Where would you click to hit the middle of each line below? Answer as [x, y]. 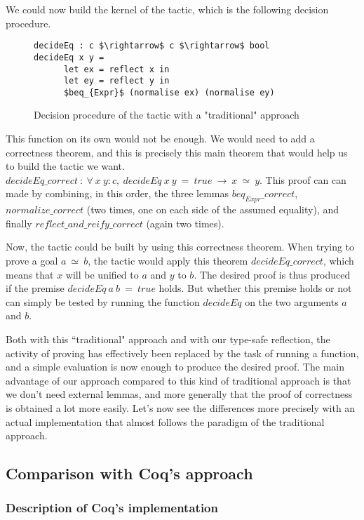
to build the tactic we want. [65, 166]
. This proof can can [303, 179]
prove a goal [32, 261]
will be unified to [102, 274]
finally [19, 223]
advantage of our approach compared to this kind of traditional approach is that [178, 380]
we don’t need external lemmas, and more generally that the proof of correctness [179, 394]
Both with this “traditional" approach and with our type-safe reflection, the [168, 339]
